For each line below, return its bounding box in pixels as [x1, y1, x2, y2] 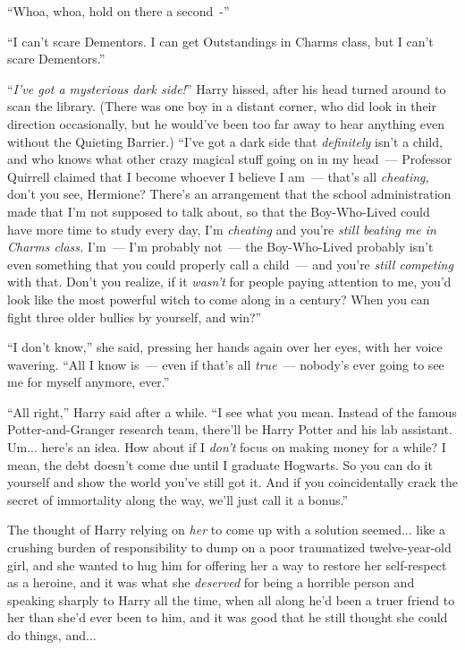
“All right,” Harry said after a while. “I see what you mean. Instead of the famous [7, 402, 457, 421]
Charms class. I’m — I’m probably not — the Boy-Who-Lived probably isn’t [7, 237, 434, 256]
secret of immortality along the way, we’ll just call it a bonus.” [7, 490, 349, 509]
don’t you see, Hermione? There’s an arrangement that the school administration [7, 184, 452, 203]
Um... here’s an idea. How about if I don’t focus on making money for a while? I [7, 438, 446, 457]
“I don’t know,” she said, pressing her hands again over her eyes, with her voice [7, 338, 443, 356]
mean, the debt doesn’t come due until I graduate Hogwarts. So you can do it [7, 455, 433, 474]
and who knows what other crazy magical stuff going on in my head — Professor [7, 150, 452, 168]
